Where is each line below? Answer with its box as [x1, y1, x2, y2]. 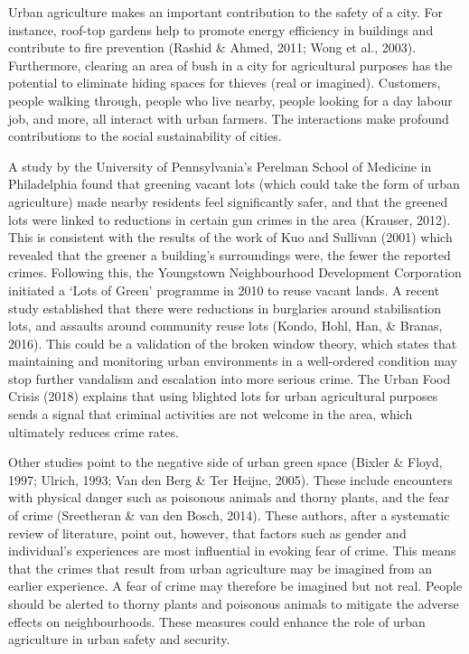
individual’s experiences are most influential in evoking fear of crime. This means [8, 541, 456, 560]
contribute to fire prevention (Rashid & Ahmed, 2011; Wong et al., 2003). [8, 38, 417, 57]
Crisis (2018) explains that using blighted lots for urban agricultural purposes [8, 387, 438, 406]
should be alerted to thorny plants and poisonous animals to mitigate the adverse [8, 594, 459, 612]
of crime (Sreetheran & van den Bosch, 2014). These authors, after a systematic [8, 506, 450, 525]
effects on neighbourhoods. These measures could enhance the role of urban [8, 612, 426, 631]
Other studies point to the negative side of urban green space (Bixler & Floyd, [8, 453, 443, 472]
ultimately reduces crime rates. [8, 422, 179, 441]
